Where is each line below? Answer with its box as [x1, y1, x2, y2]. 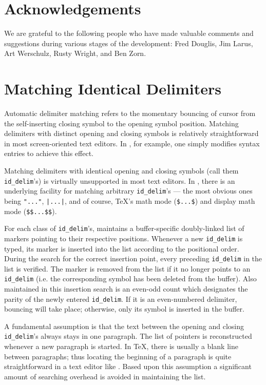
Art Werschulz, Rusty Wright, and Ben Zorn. [4, 48, 146, 59]
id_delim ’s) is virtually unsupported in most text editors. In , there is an [4, 175, 235, 186]
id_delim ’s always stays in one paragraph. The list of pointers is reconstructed [4, 331, 252, 341]
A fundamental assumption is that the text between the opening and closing [4, 320, 244, 331]
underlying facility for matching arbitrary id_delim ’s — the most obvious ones [4, 185, 253, 196]
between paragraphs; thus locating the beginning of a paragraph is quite [4, 351, 232, 361]
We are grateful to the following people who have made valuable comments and [4, 28, 254, 38]
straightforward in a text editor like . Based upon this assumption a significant [4, 361, 252, 372]
